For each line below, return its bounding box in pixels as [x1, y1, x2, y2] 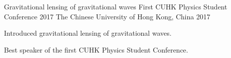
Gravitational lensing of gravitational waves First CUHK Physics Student [4, 1, 228, 11]
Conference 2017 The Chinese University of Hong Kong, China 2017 [4, 11, 210, 21]
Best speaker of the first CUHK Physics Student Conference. [4, 44, 188, 55]
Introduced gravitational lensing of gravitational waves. [4, 28, 172, 38]
